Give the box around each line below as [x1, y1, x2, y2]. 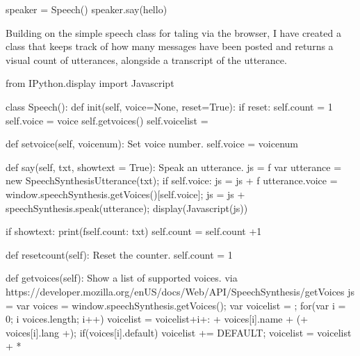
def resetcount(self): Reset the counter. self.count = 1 [6, 247, 233, 261]
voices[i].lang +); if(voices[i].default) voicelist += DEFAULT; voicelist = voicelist [6, 325, 352, 339]
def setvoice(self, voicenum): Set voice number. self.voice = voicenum [6, 136, 298, 151]
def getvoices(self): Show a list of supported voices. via [6, 270, 238, 285]
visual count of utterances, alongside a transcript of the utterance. [6, 52, 287, 67]
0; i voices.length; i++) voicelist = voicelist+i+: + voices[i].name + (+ [6, 311, 309, 326]
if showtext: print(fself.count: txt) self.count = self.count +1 [6, 224, 262, 238]
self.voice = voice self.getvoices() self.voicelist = [6, 113, 208, 127]
